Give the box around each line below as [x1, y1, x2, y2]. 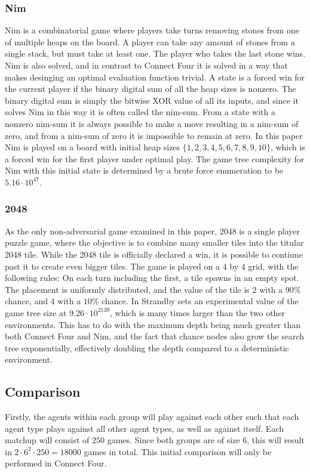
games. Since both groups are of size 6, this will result [107, 434, 305, 446]
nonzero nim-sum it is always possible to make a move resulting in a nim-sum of [5, 117, 299, 129]
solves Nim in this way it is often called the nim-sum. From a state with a [5, 106, 275, 118]
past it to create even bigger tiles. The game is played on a [5, 259, 220, 272]
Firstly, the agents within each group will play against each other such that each [5, 410, 299, 423]
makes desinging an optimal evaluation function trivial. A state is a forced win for [5, 70, 305, 83]
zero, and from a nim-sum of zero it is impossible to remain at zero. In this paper [5, 129, 303, 141]
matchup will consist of [5, 434, 90, 446]
